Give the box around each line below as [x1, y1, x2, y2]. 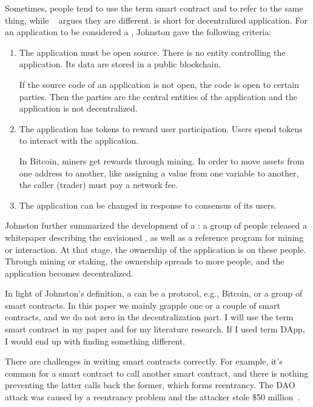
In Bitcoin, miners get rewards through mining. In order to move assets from [19, 154, 305, 167]
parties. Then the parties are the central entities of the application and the [19, 90, 297, 103]
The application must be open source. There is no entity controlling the [19, 45, 286, 58]
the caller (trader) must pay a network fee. [19, 178, 178, 191]
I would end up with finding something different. [5, 334, 186, 347]
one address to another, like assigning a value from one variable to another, [19, 166, 299, 179]
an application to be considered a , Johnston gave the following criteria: [5, 25, 272, 38]
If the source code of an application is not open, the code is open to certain [19, 78, 299, 90]
